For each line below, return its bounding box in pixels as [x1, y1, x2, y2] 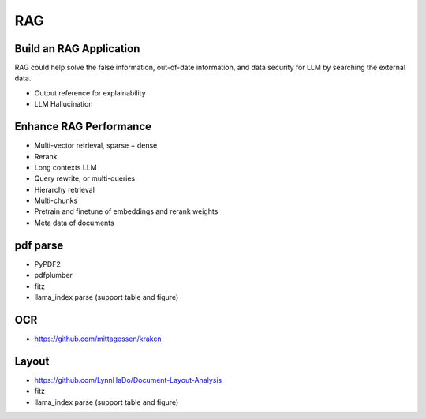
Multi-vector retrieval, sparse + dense [34, 140, 158, 150]
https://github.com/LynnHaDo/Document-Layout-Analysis [34, 375, 222, 384]
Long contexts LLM [34, 163, 98, 172]
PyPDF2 [34, 259, 61, 268]
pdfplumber [34, 271, 73, 280]
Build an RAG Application [14, 42, 140, 55]
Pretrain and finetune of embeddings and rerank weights [34, 207, 219, 216]
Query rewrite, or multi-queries [34, 174, 136, 183]
